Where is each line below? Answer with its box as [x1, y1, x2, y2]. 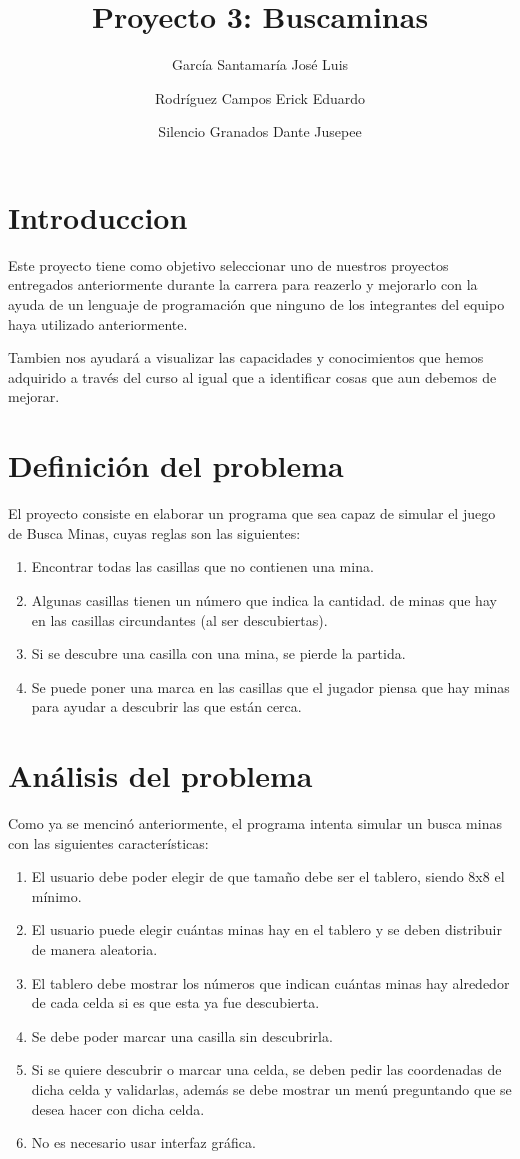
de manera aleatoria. [31, 938, 158, 959]
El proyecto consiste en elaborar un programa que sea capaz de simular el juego [8, 503, 496, 524]
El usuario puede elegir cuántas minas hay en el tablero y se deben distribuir [31, 919, 502, 940]
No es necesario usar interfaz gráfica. [31, 1132, 256, 1153]
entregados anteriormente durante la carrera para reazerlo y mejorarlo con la [8, 274, 478, 295]
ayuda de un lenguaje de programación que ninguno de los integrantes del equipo [8, 294, 505, 315]
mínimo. [31, 885, 82, 906]
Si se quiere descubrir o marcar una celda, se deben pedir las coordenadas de [31, 1059, 502, 1080]
